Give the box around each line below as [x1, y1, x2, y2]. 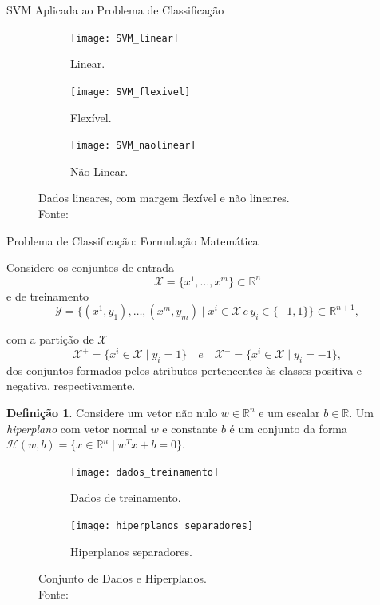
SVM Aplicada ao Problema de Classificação [6, 2, 224, 18]
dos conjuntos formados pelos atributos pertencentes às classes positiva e [6, 361, 362, 378]
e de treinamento [6, 287, 89, 304]
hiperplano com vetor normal [6, 420, 147, 436]
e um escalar [259, 404, 320, 421]
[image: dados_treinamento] [70, 466, 220, 478]
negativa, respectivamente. [6, 377, 136, 394]
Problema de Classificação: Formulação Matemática [6, 232, 259, 249]
